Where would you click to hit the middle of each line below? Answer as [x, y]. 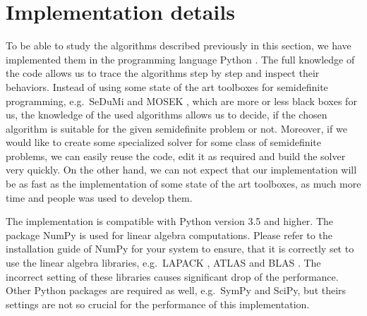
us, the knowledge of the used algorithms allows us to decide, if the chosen [167, 115]
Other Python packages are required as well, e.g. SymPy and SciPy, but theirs [176, 290]
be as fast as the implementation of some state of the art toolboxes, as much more [183, 184]
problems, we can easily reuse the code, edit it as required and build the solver [176, 156]
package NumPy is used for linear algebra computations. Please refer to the [169, 235]
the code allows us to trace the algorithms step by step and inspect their [163, 73]
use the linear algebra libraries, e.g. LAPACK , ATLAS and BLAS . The [163, 263]
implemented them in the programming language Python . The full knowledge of [180, 59]
